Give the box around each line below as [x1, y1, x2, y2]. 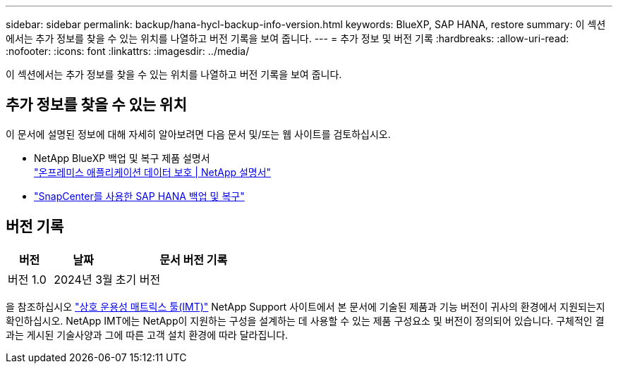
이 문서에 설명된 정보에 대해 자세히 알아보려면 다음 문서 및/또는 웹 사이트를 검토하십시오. [6, 127, 391, 140]
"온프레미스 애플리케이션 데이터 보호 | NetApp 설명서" [34, 165, 272, 178]
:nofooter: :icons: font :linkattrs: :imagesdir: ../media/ [6, 45, 250, 57]
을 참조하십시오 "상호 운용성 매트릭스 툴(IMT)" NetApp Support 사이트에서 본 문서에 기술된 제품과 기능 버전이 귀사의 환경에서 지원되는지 [6, 300, 605, 313]
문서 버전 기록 [159, 252, 228, 267]
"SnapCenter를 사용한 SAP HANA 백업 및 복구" [34, 189, 245, 202]
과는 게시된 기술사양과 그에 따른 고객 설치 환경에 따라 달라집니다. [6, 328, 289, 341]
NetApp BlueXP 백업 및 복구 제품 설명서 [34, 151, 210, 164]
